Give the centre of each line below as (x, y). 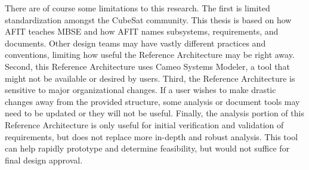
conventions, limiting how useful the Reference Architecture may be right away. (150, 55)
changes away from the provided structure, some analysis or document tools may (152, 101)
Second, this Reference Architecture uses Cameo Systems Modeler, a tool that (147, 66)
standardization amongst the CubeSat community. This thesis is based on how (148, 19)
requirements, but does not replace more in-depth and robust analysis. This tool (152, 136)
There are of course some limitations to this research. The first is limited (137, 8)
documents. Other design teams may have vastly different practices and (135, 43)
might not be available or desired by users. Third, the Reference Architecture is (150, 78)
